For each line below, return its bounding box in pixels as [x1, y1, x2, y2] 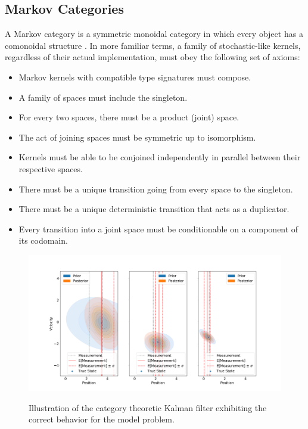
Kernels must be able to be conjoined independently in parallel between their [18, 151, 301, 163]
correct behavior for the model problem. [29, 413, 175, 425]
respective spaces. [18, 162, 83, 175]
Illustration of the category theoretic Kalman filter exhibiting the [29, 401, 267, 414]
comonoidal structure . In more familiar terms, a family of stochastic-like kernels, [5, 39, 301, 51]
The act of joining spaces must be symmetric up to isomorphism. [18, 130, 256, 143]
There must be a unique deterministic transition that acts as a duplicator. [18, 203, 290, 215]
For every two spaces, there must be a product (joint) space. [18, 111, 239, 123]
